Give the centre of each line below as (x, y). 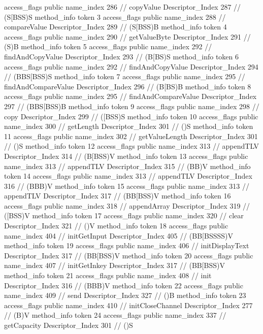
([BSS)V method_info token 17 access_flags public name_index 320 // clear (124, 215)
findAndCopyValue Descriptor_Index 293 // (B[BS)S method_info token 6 (122, 56)
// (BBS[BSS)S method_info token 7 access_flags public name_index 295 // (125, 76)
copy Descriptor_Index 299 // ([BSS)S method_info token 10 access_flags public (131, 116)
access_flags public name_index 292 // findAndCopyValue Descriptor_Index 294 (131, 66)
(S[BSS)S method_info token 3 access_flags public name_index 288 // (115, 16)
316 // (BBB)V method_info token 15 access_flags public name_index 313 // (127, 186)
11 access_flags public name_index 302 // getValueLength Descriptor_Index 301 (131, 136)
